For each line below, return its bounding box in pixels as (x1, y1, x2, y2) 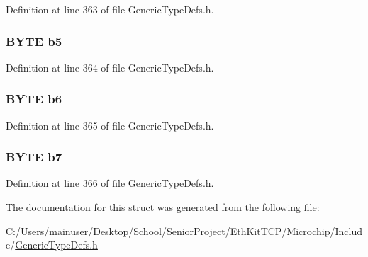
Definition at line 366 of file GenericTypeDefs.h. (6, 176, 214, 190)
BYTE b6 (6, 90, 62, 108)
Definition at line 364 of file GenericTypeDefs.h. (6, 59, 214, 74)
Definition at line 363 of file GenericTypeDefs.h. (6, 2, 214, 16)
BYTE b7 (6, 148, 62, 166)
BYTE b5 (6, 32, 62, 50)
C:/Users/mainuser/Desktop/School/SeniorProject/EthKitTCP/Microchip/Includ (6, 223, 363, 238)
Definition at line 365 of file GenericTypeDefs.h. (6, 118, 214, 132)
